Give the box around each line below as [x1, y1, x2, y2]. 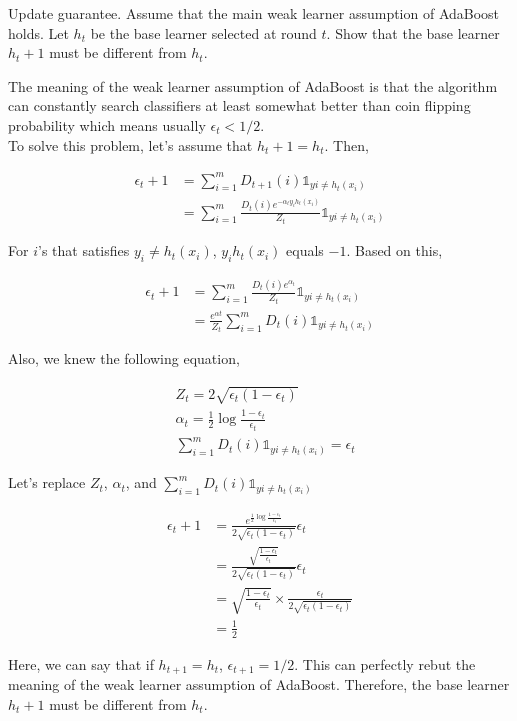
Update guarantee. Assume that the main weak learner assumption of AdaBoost [8, 3, 500, 23]
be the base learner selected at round [90, 22, 317, 43]
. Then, [324, 134, 369, 155]
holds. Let [8, 22, 69, 43]
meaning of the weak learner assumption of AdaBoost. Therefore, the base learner [8, 674, 510, 695]
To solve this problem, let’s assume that [8, 134, 253, 155]
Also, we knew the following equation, [8, 348, 240, 369]
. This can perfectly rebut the [294, 653, 476, 674]
